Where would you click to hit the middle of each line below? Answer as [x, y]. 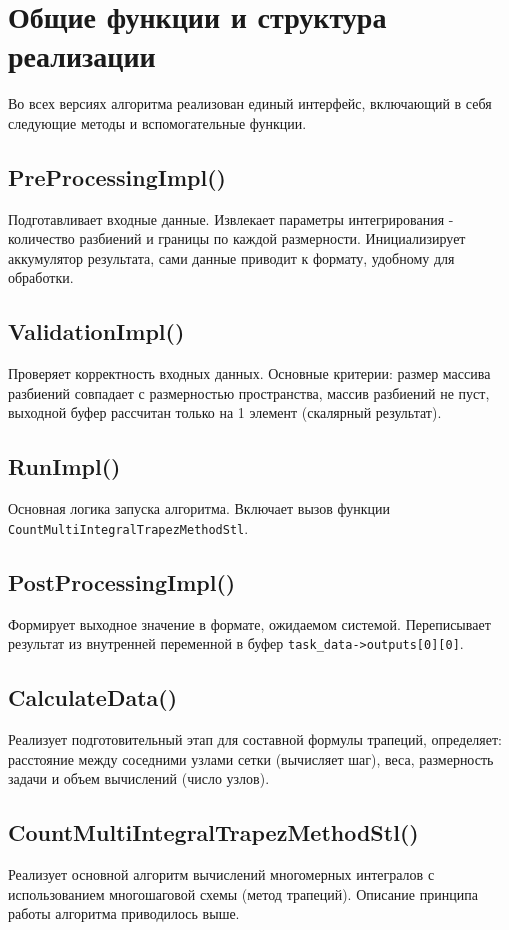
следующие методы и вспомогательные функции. [157, 122]
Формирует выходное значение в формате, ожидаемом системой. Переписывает [249, 623]
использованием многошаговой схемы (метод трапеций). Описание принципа [243, 893]
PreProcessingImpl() [117, 176]
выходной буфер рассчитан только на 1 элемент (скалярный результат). [225, 412]
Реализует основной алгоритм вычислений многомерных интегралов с [221, 874]
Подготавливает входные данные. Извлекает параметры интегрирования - [231, 218]
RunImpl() [64, 466]
